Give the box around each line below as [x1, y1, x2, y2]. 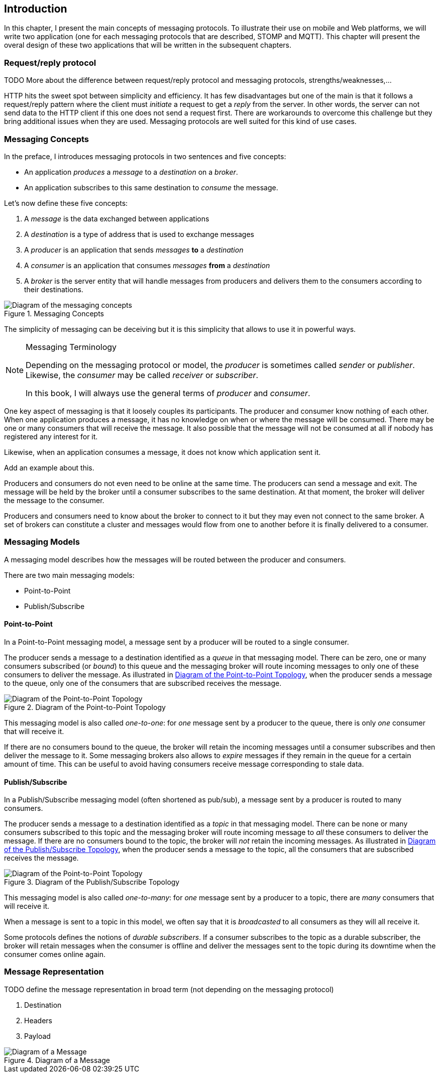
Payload [24, 1031, 51, 1040]
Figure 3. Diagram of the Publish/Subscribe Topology [4, 878, 180, 887]
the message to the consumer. [4, 496, 104, 505]
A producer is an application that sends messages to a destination [24, 245, 244, 254]
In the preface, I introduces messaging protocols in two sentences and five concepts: [4, 152, 286, 161]
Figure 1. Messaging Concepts [4, 309, 104, 318]
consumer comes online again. [4, 950, 105, 959]
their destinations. [24, 285, 83, 294]
